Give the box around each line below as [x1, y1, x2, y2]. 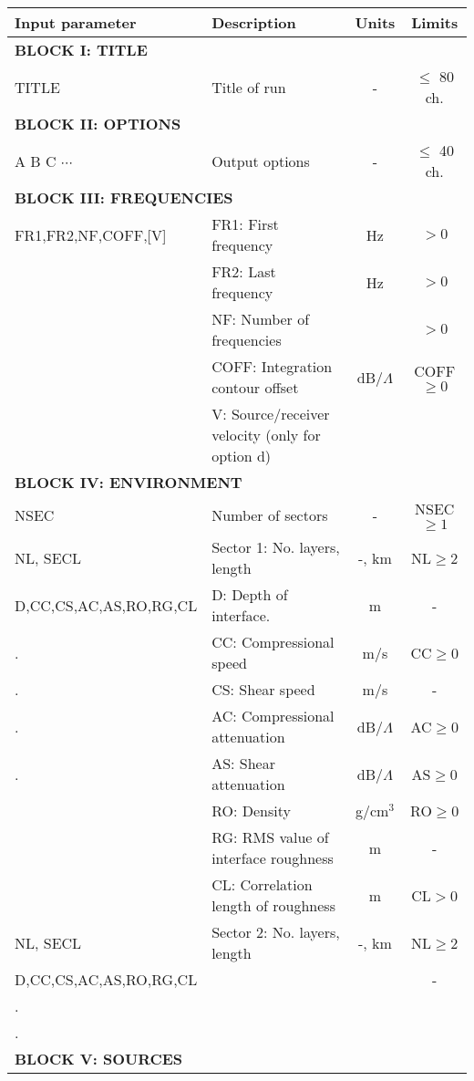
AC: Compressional [211, 705, 335, 726]
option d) [211, 445, 272, 466]
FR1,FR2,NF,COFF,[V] [15, 223, 167, 245]
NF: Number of [211, 308, 310, 329]
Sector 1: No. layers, [211, 536, 340, 557]
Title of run [211, 76, 286, 98]
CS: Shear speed [211, 679, 315, 700]
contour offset [211, 377, 299, 398]
